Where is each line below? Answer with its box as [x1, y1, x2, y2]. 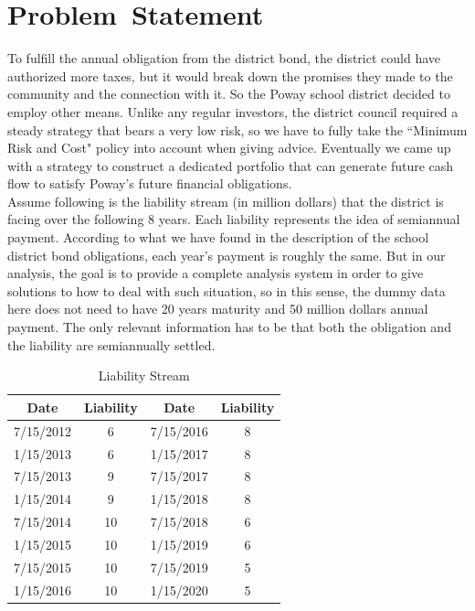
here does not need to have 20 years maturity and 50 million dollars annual [7, 299, 428, 318]
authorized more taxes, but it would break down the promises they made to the [7, 66, 453, 85]
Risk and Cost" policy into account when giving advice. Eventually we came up [7, 138, 451, 157]
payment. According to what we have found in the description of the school [7, 228, 429, 247]
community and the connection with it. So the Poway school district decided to [7, 84, 450, 103]
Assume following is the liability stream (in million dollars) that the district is [7, 191, 444, 210]
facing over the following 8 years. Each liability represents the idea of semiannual [7, 209, 460, 229]
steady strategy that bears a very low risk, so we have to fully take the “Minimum [7, 120, 468, 139]
